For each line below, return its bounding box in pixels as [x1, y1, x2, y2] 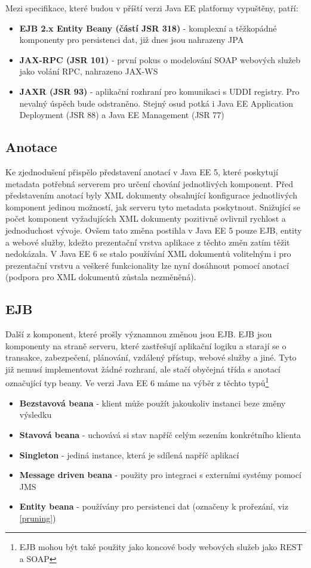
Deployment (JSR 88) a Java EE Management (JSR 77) [19, 108, 224, 121]
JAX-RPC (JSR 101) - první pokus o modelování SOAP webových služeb [19, 53, 301, 66]
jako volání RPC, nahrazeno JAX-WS [19, 65, 158, 77]
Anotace [5, 138, 57, 156]
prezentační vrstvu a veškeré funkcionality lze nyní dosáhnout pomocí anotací [5, 259, 289, 271]
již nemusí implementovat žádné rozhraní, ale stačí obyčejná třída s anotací [5, 362, 281, 375]
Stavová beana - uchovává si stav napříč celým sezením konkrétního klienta [19, 428, 301, 440]
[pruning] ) [19, 511, 56, 524]
